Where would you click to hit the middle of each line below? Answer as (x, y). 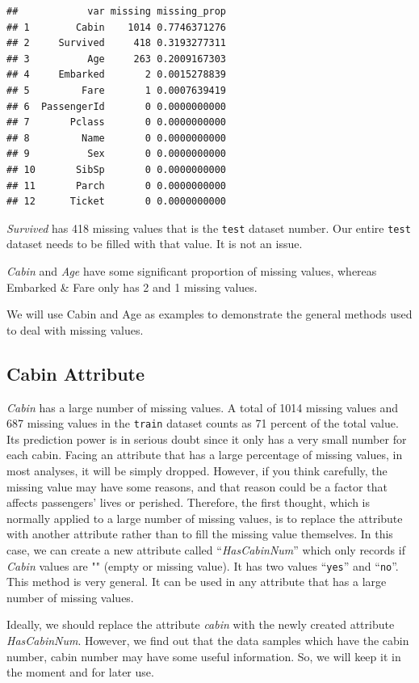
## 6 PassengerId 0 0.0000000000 (117, 106)
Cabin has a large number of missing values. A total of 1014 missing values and (203, 407)
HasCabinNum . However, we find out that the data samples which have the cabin (208, 640)
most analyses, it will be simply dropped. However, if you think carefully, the (197, 470)
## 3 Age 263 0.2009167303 (117, 59)
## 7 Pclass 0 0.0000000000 (117, 122)
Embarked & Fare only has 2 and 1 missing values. (132, 287)
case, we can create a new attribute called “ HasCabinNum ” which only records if (206, 549)
